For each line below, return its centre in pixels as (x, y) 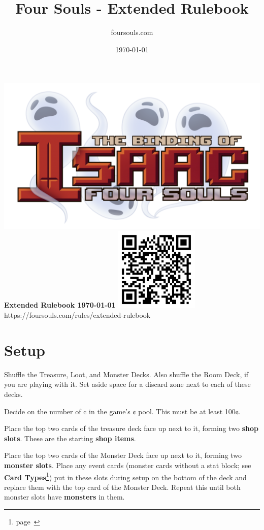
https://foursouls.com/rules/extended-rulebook (77, 315)
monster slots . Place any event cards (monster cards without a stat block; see (128, 465)
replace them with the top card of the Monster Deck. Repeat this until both (122, 487)
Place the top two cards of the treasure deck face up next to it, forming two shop (131, 428)
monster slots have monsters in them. (64, 497)
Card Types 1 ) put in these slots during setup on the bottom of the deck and (125, 476)
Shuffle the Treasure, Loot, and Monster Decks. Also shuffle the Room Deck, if (126, 374)
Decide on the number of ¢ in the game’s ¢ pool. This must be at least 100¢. (122, 411)
